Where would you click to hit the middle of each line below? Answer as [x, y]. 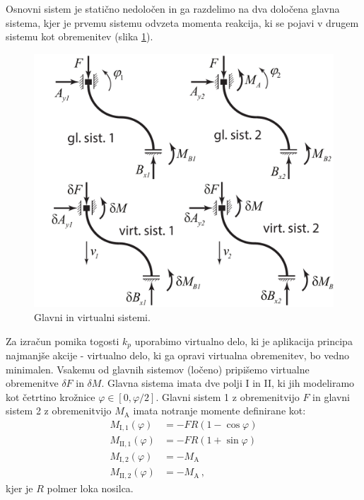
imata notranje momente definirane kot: [219, 411]
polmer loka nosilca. [90, 488]
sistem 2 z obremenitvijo [59, 411]
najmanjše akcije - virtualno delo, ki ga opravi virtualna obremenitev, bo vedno [178, 355]
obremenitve [32, 383]
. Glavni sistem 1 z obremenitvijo [228, 396]
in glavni [331, 396]
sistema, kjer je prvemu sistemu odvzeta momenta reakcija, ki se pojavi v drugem [182, 22]
